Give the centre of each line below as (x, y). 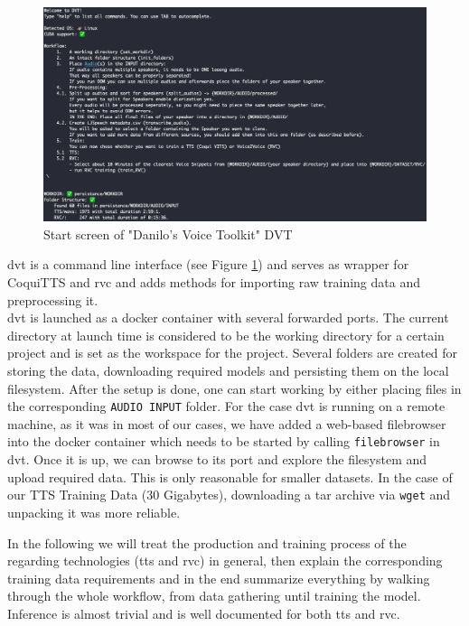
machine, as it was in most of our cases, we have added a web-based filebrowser (227, 423)
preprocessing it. (53, 299)
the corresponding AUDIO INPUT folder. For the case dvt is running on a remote (226, 406)
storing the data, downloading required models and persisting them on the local (228, 370)
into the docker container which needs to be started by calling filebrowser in (224, 441)
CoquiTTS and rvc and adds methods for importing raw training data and (214, 282)
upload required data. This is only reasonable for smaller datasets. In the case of (230, 477)
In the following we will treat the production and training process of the (207, 542)
